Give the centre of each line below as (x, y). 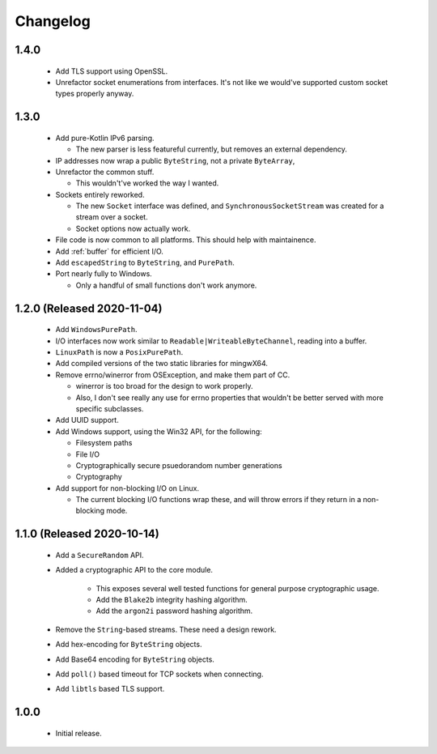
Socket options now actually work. (133, 228)
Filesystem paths (104, 443)
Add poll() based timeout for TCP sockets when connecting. (159, 674)
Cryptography (99, 477)
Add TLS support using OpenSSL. (112, 71)
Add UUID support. (87, 420)
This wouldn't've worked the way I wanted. (147, 183)
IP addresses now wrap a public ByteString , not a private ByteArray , (175, 160)
